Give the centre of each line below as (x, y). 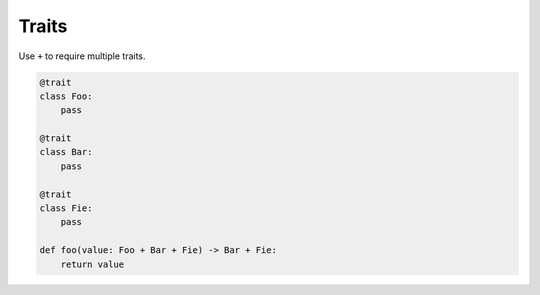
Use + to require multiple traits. (82, 56)
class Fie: (66, 208)
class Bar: (66, 152)
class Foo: (66, 96)
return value (92, 264)
